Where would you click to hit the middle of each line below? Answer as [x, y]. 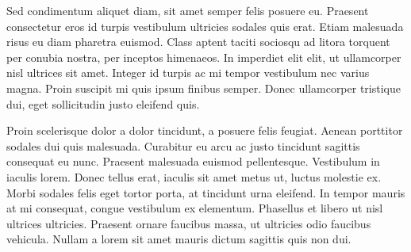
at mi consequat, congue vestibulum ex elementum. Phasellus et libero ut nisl [195, 208]
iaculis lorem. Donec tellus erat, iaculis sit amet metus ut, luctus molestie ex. [194, 176]
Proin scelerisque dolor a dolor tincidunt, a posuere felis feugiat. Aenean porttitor [205, 130]
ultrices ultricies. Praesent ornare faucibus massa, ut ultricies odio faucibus [189, 223]
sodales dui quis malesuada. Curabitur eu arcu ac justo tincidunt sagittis [183, 145]
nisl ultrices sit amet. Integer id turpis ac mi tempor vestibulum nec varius [188, 73]
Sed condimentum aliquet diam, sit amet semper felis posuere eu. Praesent [188, 10]
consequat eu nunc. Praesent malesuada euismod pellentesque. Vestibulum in [193, 161]
